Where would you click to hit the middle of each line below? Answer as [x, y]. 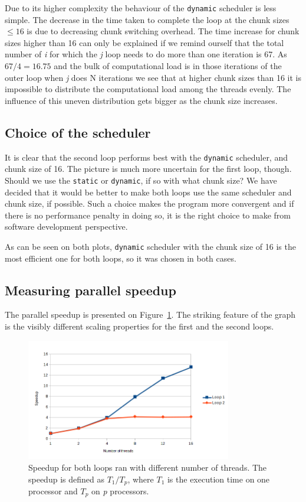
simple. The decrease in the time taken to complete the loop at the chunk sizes [147, 19]
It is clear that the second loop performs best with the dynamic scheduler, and [146, 157]
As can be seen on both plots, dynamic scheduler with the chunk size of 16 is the [150, 246]
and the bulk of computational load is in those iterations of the [168, 66]
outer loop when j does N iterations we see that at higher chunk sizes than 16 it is [153, 77]
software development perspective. [66, 226]
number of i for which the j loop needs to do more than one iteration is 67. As [146, 54]
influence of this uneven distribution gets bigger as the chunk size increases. [141, 100]
